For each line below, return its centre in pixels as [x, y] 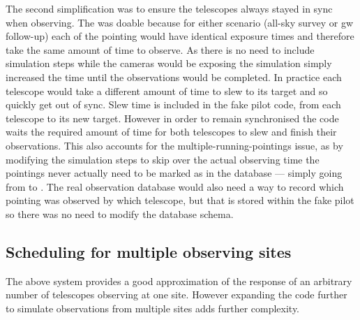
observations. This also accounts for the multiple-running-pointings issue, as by [174, 145]
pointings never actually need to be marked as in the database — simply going [174, 173]
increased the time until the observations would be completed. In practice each [174, 77]
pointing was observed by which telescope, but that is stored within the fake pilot [180, 200]
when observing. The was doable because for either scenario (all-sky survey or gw [180, 22]
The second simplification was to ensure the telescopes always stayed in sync [169, 8]
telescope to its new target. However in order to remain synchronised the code [172, 118]
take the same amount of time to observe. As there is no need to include [160, 49]
